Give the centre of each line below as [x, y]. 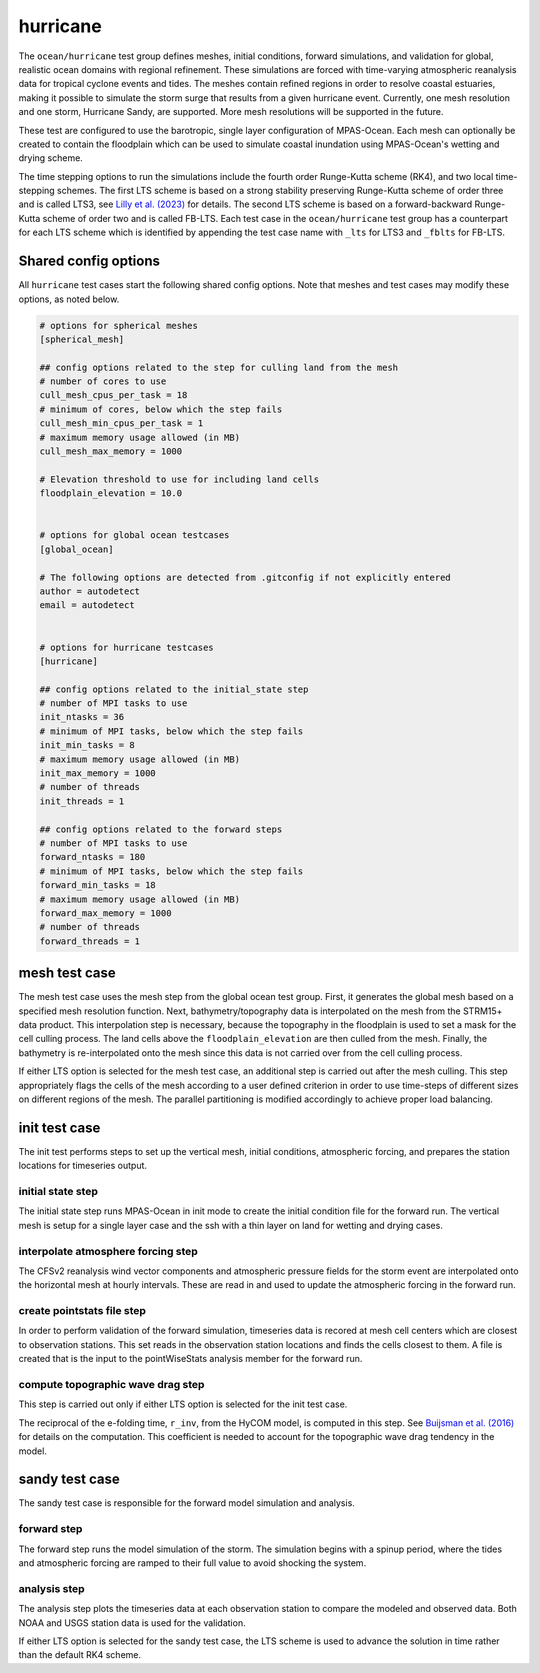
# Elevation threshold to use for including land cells [179, 479]
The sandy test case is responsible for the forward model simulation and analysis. [186, 1503]
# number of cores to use [103, 381]
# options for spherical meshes [119, 325]
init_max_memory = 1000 [98, 773]
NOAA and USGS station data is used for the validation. [132, 1622]
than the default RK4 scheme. [80, 1655]
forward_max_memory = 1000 [105, 913]
